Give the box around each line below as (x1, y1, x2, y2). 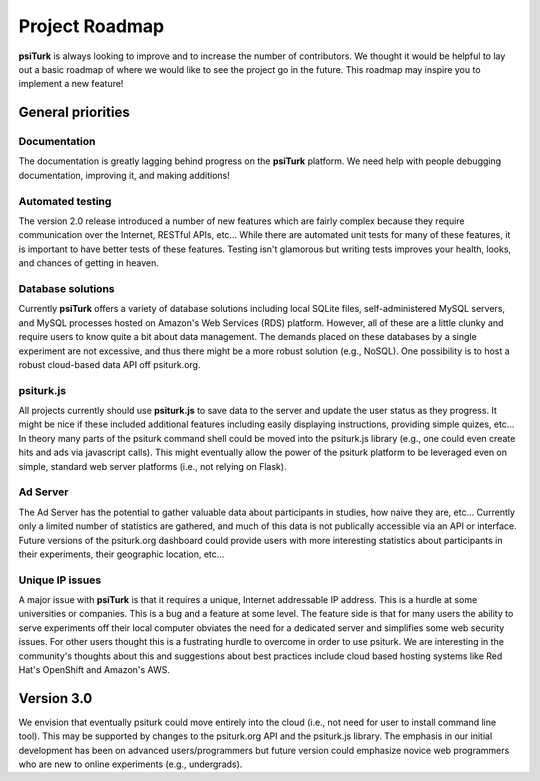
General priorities (18, 104, 130, 121)
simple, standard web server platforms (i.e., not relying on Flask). (18, 460, 287, 472)
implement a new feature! (18, 78, 124, 90)
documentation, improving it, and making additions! (18, 169, 230, 181)
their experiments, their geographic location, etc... (18, 548, 225, 560)
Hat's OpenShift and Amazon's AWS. (18, 664, 170, 675)
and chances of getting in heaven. (18, 257, 160, 269)
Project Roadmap (18, 15, 165, 37)
